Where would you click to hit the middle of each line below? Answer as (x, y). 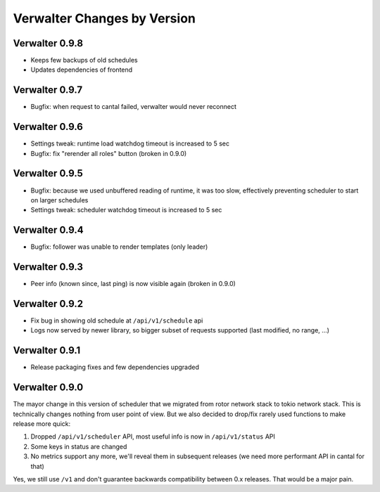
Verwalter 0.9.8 (48, 43)
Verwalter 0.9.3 (48, 267)
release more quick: (42, 424)
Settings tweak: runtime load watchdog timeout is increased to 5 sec (130, 143)
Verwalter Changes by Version (104, 18)
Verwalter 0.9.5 (48, 173)
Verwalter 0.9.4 (48, 230)
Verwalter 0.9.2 (48, 303)
